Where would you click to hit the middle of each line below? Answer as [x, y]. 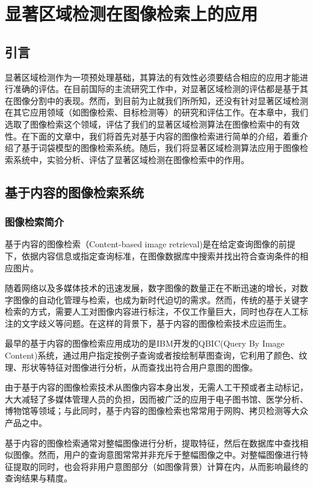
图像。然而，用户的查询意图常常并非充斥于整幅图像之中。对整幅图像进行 [156, 455]
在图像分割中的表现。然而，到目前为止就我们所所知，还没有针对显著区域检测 [156, 100]
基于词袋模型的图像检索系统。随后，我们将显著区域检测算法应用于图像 [160, 148]
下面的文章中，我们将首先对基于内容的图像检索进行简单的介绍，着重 [165, 136]
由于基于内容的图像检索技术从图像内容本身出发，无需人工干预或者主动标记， [156, 387]
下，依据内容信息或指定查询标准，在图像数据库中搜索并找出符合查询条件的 [152, 255]
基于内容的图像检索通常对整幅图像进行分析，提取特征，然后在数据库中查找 [152, 443]
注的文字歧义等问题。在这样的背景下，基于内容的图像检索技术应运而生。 [148, 323]
